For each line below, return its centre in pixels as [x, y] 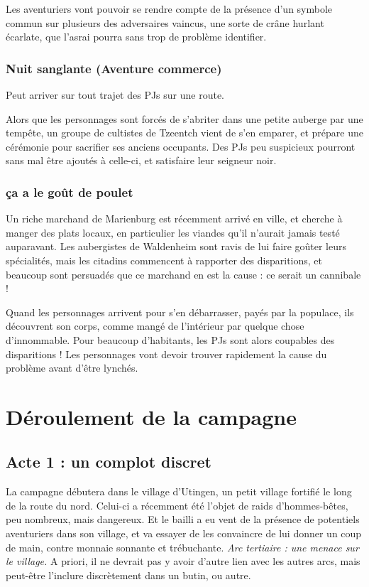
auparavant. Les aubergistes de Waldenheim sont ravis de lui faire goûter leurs [176, 246]
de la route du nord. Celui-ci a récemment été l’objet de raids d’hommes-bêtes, [177, 505]
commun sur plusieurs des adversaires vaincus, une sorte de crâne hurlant [165, 22]
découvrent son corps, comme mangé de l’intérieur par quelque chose [155, 326]
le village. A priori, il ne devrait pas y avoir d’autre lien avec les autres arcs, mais [183, 561]
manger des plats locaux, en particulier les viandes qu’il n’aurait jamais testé [173, 232]
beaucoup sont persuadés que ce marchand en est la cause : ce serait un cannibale [183, 274]
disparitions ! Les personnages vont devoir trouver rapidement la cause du [166, 354]
